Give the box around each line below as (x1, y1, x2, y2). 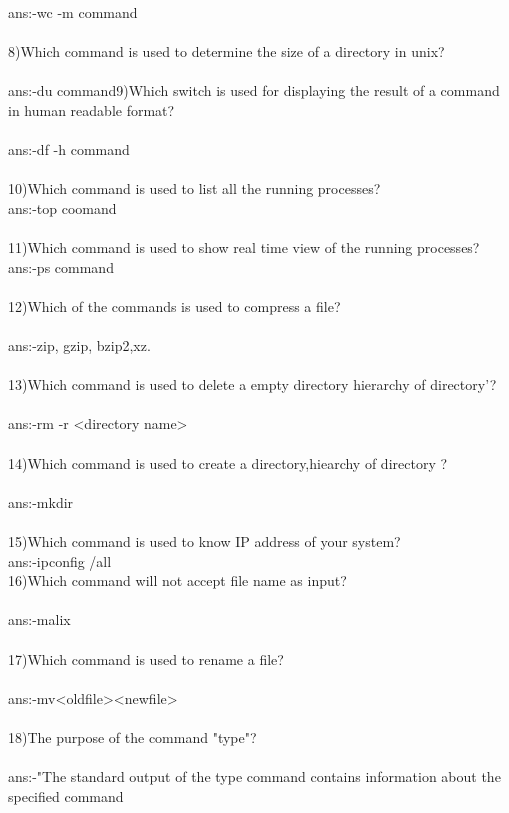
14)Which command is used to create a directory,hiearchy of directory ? (8, 452, 448, 473)
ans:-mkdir (8, 491, 74, 512)
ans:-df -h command (8, 139, 130, 160)
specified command (8, 785, 124, 806)
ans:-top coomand (8, 197, 117, 218)
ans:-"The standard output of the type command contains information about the (8, 766, 501, 787)
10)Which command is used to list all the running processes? (8, 178, 381, 199)
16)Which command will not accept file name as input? (8, 570, 347, 591)
